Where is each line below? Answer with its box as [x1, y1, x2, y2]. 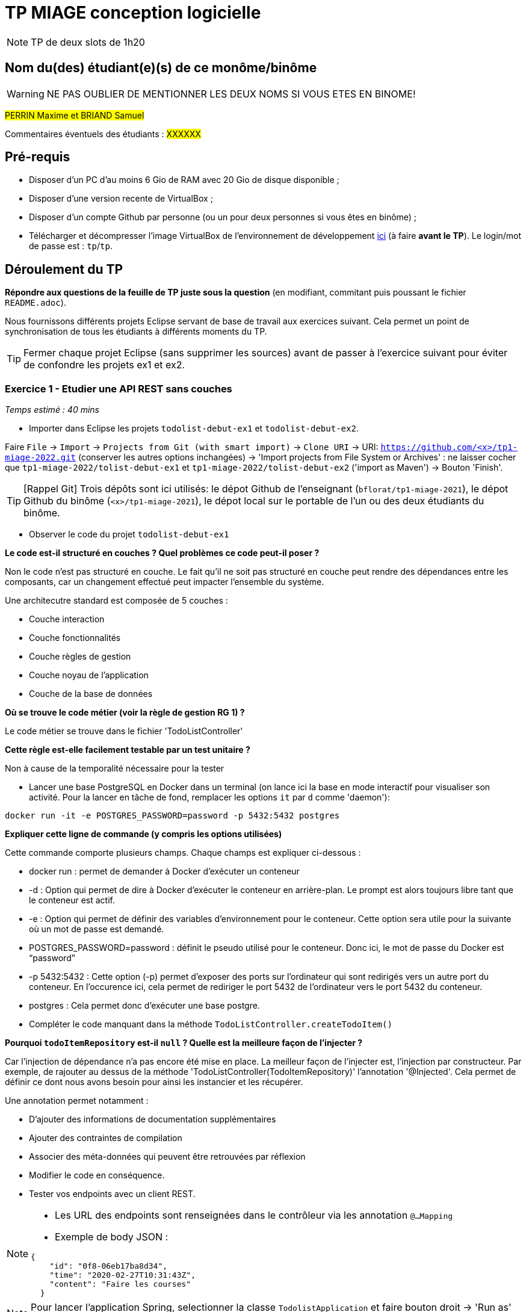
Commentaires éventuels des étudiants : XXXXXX [5, 128, 201, 139]
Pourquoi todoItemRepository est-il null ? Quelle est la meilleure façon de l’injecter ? [5, 1038, 363, 1048]
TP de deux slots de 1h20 [31, 36, 145, 48]
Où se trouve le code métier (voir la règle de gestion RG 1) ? [5, 707, 245, 718]
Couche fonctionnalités [29, 633, 121, 643]
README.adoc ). [5, 297, 66, 308]
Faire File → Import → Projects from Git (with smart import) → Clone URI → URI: [5, 442, 379, 453]
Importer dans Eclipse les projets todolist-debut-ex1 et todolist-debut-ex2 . [29, 423, 359, 434]
